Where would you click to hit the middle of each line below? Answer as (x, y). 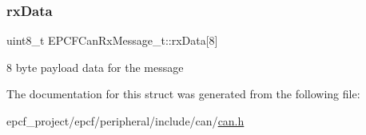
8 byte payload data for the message (95, 67)
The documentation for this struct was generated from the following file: (183, 94)
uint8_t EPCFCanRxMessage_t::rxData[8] (112, 40)
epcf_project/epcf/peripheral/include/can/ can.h (125, 121)
